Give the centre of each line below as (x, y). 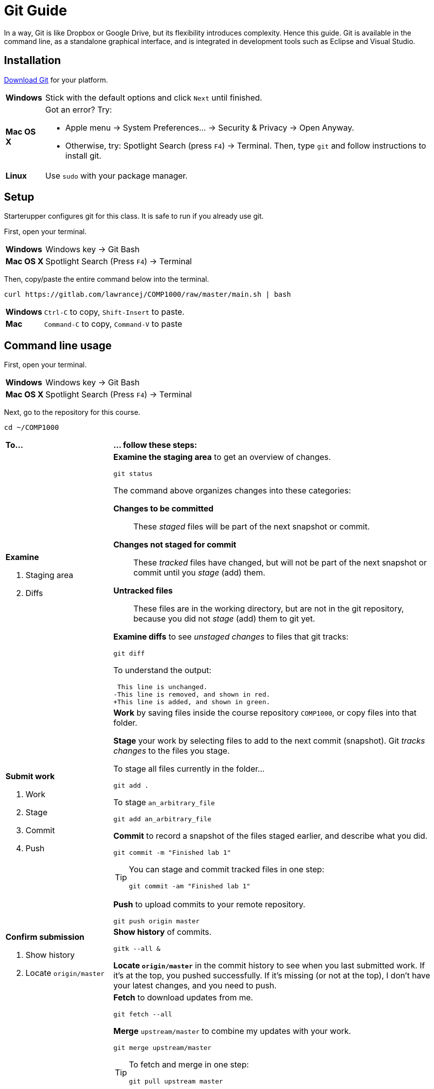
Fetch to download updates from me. (183, 998)
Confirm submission (45, 937)
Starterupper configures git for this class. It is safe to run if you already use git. (134, 216)
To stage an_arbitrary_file (164, 802)
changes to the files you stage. (171, 751)
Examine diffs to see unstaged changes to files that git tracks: (231, 637)
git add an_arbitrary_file (162, 819)
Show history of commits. (162, 932)
